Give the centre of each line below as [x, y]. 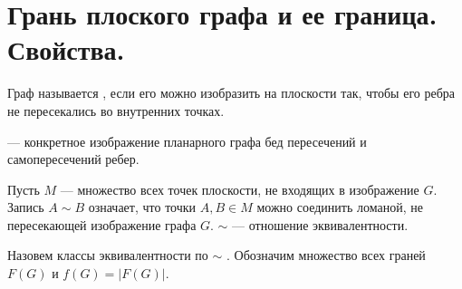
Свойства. [66, 49]
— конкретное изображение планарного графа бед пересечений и [187, 141]
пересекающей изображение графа [102, 224]
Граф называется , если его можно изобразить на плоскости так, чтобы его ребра [231, 93]
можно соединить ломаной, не [340, 207]
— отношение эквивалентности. [320, 224]
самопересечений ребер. [73, 159]
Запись [26, 207]
